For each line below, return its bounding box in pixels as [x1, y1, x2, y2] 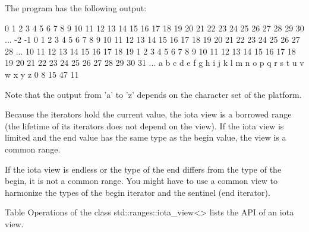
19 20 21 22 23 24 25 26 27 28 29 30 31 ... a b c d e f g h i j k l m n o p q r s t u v [5, 56, 304, 69]
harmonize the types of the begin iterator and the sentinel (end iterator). [5, 186, 270, 198]
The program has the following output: [5, 2, 147, 14]
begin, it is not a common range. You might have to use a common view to [5, 174, 278, 187]
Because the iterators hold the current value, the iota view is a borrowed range [5, 108, 292, 120]
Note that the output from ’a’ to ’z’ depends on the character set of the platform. [5, 88, 302, 100]
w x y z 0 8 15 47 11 [5, 68, 79, 80]
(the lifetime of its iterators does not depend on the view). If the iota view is [5, 119, 284, 132]
